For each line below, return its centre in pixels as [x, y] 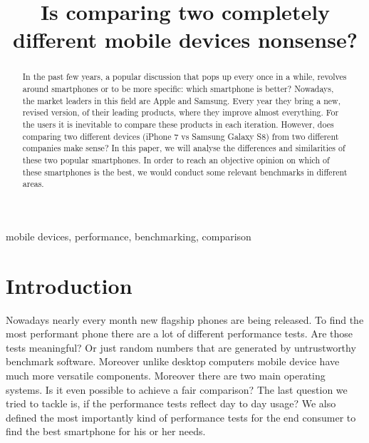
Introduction [69, 285]
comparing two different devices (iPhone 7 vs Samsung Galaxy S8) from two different [181, 136]
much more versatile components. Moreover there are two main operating [166, 376]
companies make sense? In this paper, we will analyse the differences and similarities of [184, 148]
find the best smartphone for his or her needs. [106, 431]
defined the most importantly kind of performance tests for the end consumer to [181, 417]
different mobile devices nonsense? [185, 40]
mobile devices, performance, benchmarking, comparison [129, 236]
